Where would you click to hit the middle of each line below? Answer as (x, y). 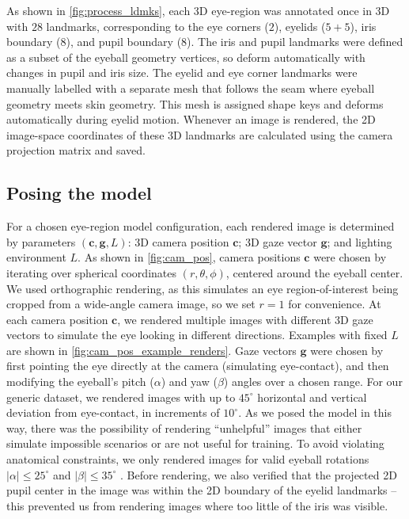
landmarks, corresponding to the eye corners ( (157, 26)
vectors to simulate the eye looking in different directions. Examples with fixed (197, 335)
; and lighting (360, 241)
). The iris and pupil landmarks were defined (295, 42)
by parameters (41, 241)
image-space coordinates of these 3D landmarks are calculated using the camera (200, 134)
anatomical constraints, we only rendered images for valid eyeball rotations (188, 459)
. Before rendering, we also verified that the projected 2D (259, 474)
